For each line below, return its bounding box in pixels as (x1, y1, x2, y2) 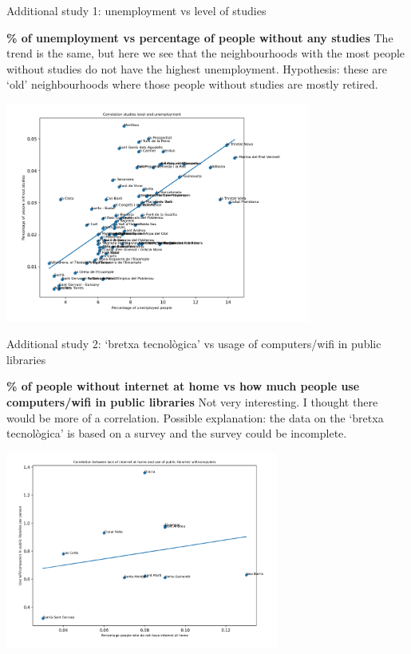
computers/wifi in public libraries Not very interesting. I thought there (6, 394, 378, 410)
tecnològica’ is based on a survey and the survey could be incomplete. (6, 425, 347, 442)
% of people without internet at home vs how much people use (6, 378, 360, 394)
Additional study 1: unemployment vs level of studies (6, 2, 267, 18)
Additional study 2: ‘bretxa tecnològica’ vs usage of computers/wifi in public (6, 335, 381, 352)
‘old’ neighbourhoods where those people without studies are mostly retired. (6, 76, 378, 93)
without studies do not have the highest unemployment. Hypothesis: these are (6, 60, 387, 77)
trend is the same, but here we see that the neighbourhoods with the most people (6, 45, 405, 61)
